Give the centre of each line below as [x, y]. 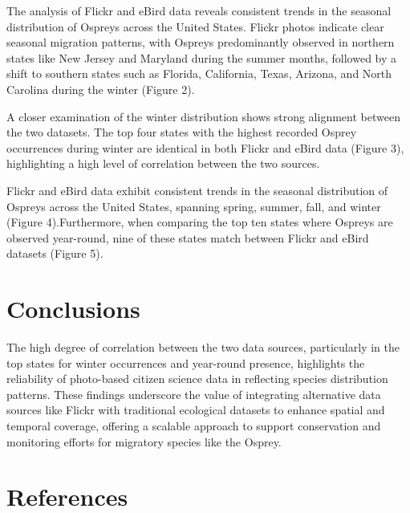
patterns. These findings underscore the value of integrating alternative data [194, 394]
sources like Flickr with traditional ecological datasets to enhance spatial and [196, 410]
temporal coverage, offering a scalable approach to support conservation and [194, 425]
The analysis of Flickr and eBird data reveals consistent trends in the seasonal [199, 10]
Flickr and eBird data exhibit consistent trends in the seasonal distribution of [197, 190]
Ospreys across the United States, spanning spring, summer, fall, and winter [194, 206]
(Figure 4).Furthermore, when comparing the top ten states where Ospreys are [200, 222]
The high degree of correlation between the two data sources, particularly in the [203, 347]
